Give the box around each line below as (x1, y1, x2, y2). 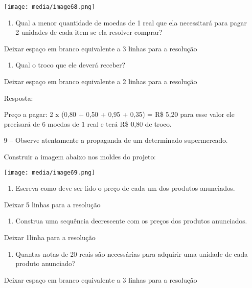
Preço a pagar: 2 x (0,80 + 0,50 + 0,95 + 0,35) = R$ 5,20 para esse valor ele (4, 109, 235, 119)
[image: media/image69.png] (4, 169, 95, 176)
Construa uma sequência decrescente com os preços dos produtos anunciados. (15, 216, 247, 226)
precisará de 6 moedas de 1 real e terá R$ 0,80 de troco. (4, 118, 172, 129)
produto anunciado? (15, 258, 75, 268)
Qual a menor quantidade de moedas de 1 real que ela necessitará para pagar (15, 17, 247, 27)
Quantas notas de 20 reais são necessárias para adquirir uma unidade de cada (15, 248, 248, 259)
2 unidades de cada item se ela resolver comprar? (15, 27, 162, 37)
